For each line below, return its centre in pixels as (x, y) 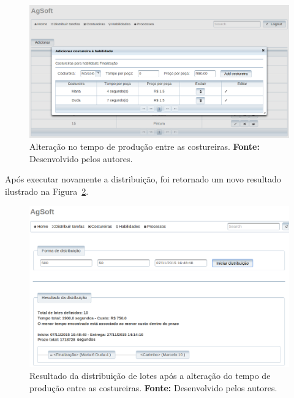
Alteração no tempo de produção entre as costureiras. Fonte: (145, 146)
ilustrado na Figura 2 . (47, 191)
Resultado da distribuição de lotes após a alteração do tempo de (150, 375)
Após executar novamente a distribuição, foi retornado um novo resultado (143, 179)
